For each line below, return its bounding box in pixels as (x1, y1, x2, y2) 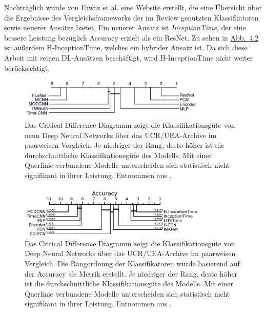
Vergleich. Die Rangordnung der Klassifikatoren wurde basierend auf (25, 258, 240, 269)
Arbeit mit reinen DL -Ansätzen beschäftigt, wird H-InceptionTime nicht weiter (4, 52, 253, 63)
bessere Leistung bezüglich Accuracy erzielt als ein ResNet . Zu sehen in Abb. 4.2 (4, 32, 259, 43)
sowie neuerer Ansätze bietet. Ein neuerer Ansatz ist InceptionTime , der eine (4, 22, 246, 33)
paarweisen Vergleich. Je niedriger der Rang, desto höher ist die (25, 140, 224, 150)
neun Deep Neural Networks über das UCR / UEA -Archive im (25, 129, 217, 140)
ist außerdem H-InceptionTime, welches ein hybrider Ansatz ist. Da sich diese (4, 42, 248, 53)
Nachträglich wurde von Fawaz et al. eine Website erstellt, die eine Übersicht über (4, 2, 262, 12)
